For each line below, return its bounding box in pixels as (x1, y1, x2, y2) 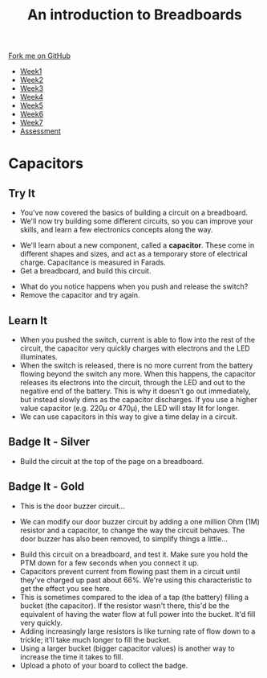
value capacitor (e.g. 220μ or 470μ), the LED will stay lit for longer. (19, 404, 240, 413)
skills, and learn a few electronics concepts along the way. (19, 225, 213, 235)
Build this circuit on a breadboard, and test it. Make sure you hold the (19, 549, 249, 559)
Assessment (19, 126, 62, 136)
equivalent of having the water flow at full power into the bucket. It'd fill (19, 609, 256, 618)
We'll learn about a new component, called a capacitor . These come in (19, 240, 255, 250)
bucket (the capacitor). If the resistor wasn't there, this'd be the (19, 601, 230, 610)
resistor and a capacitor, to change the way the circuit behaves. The (19, 525, 245, 535)
